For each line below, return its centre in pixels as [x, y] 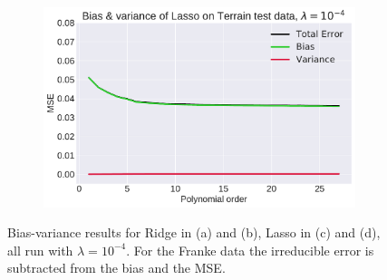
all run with [40, 250]
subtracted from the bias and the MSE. [116, 268]
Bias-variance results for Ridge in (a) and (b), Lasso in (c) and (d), [194, 232]
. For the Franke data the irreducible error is [250, 250]
